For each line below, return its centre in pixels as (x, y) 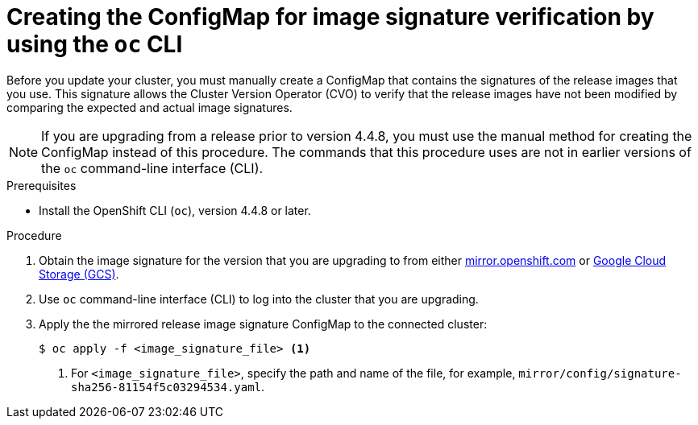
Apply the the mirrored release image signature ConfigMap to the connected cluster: (263, 324)
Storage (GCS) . (79, 274)
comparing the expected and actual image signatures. (150, 107)
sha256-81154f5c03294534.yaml (166, 387)
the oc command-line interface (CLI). (152, 168)
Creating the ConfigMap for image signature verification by (330, 17)
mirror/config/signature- (600, 373)
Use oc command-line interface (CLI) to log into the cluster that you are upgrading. (259, 299)
